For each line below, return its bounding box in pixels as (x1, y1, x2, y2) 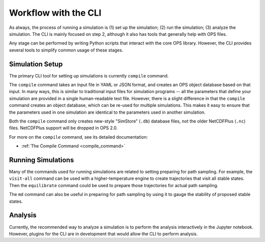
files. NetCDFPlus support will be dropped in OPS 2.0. (9, 125, 118, 131)
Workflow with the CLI (9, 7, 102, 18)
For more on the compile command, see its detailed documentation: (9, 134, 148, 140)
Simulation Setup (9, 60, 63, 68)
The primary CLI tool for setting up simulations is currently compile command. (9, 73, 169, 78)
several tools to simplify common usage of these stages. (9, 47, 124, 53)
